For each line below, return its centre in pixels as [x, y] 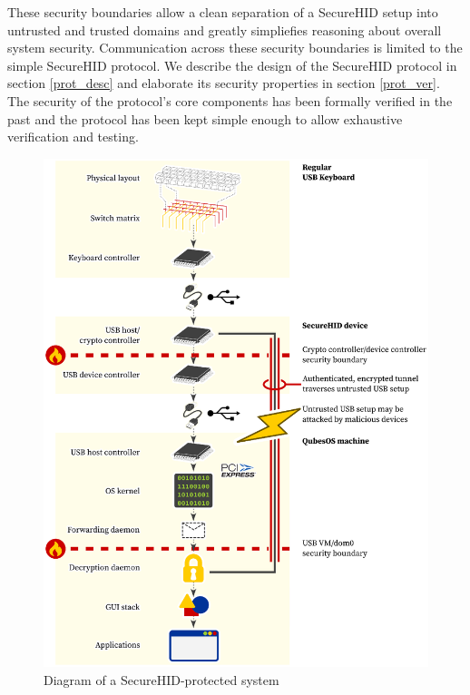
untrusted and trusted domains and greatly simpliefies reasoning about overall [225, 29]
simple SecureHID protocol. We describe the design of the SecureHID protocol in [232, 65]
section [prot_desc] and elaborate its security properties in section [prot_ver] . [224, 83]
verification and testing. [73, 137]
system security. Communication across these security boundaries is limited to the [235, 48]
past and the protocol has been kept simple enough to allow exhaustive [205, 118]
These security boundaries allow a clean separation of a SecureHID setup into [223, 12]
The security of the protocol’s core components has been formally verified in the [230, 100]
